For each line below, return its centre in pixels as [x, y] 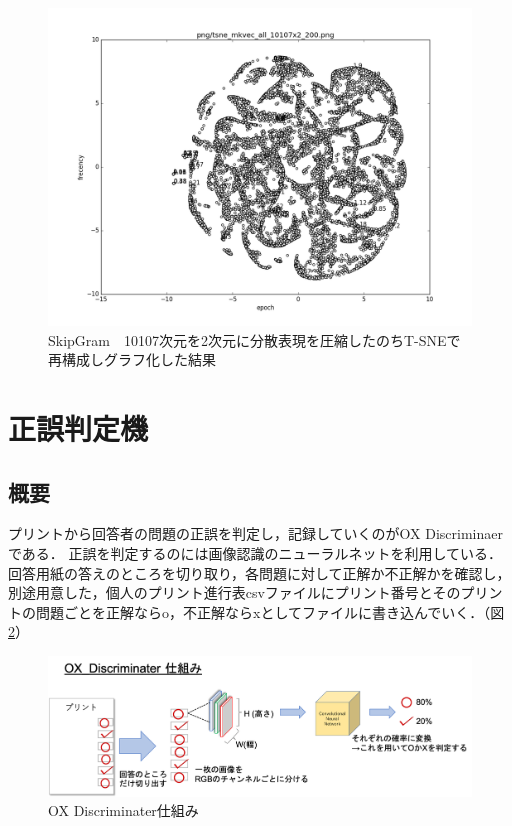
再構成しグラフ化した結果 [132, 359]
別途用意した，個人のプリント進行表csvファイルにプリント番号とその [234, 592]
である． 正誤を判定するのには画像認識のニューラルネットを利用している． [255, 552]
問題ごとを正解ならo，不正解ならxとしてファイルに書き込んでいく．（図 [270, 611]
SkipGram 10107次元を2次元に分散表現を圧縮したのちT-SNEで [254, 339]
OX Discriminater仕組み [123, 810]
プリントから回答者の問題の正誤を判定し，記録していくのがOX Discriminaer [255, 533]
